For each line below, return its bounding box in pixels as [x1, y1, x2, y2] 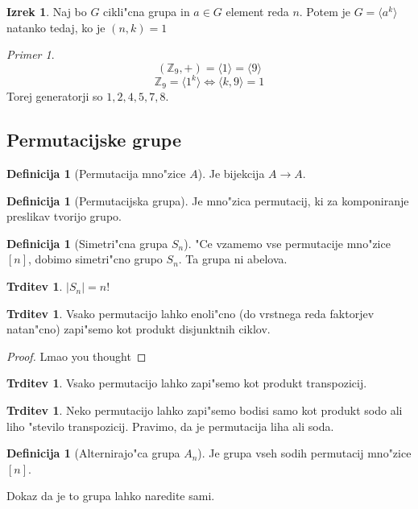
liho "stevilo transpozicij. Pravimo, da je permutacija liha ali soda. [6, 417, 334, 434]
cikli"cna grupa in [103, 3, 190, 19]
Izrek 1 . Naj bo [6, 3, 87, 19]
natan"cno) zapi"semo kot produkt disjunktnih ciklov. [6, 321, 271, 337]
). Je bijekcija [197, 165, 265, 182]
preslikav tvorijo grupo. [6, 208, 122, 225]
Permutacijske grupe [6, 127, 181, 152]
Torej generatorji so [6, 88, 103, 105]
